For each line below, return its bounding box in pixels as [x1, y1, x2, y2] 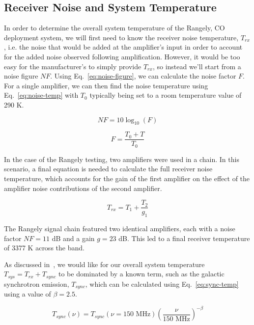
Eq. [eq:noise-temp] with [4, 90, 79, 100]
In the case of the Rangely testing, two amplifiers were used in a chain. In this [4, 154, 239, 164]
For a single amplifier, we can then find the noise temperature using [4, 80, 208, 90]
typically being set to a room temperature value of [89, 90, 242, 100]
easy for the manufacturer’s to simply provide [4, 61, 141, 71]
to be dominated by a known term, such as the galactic [58, 269, 225, 279]
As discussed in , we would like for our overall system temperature [4, 259, 205, 269]
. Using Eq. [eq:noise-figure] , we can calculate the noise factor [50, 71, 236, 81]
